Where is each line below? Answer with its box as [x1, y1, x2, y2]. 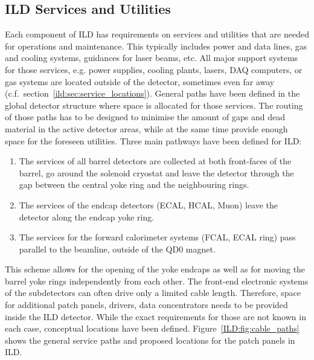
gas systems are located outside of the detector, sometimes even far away [5, 75, 275, 88]
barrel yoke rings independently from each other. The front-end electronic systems [5, 274, 309, 287]
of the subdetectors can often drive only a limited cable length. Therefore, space [5, 286, 301, 299]
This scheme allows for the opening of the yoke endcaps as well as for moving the [5, 263, 306, 275]
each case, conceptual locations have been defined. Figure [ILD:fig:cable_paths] [5, 322, 300, 335]
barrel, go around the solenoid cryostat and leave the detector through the [19, 166, 294, 179]
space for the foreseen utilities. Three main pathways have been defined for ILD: [5, 134, 302, 147]
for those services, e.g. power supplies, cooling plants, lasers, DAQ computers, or [5, 63, 303, 76]
